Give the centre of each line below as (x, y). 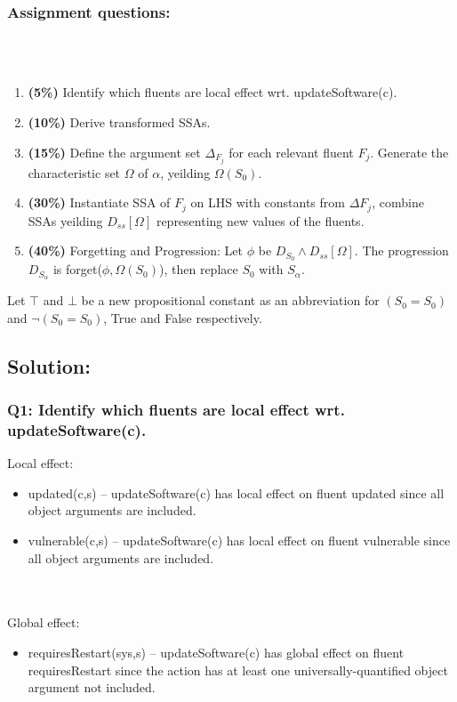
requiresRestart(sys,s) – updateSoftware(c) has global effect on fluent (216, 652)
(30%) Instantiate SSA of (99, 202)
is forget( (77, 269)
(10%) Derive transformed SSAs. (119, 122)
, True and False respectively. (183, 317)
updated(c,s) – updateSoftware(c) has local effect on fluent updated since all (236, 492)
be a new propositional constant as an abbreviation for (230, 300)
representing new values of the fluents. (260, 220)
